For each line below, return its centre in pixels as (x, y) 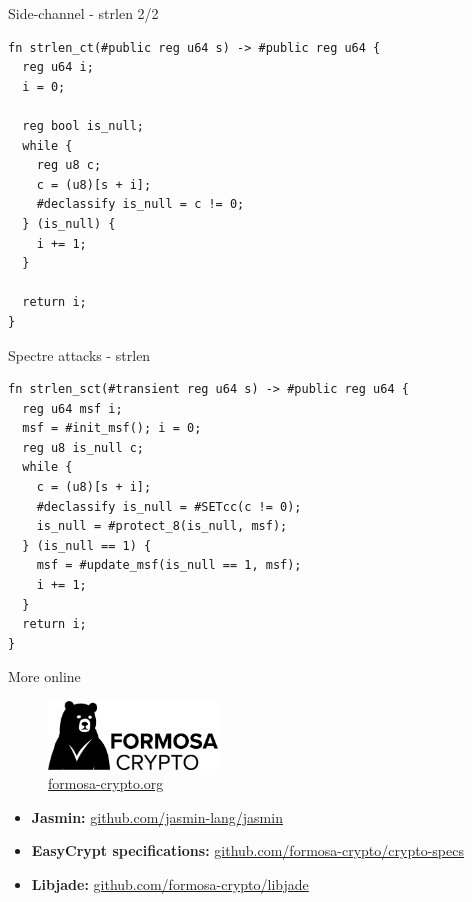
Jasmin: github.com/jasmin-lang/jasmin (157, 816)
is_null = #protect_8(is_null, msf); (162, 526)
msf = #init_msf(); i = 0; (112, 428)
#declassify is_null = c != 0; (140, 204)
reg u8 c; (69, 165)
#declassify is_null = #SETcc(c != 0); (169, 506)
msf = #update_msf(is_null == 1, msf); (169, 565)
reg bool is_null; (83, 125)
